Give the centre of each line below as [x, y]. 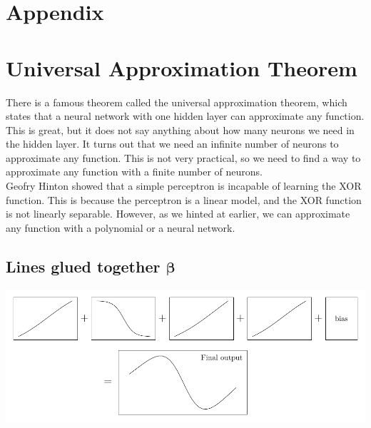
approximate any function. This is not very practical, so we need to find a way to [183, 157]
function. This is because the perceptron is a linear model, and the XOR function [184, 199]
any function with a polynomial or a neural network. [121, 227]
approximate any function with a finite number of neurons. [134, 172]
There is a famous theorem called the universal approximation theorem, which [177, 102]
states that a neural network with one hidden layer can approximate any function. [185, 116]
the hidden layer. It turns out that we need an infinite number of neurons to [172, 144]
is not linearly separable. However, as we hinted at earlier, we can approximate [178, 214]
